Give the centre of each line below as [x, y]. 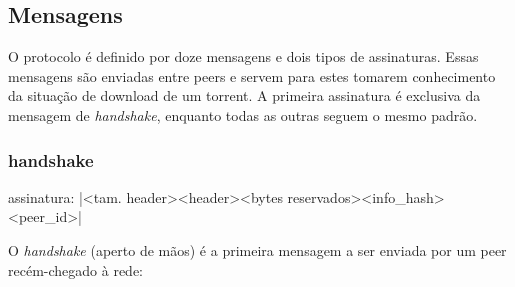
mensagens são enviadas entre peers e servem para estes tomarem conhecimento [252, 75]
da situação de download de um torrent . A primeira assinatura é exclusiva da [244, 95]
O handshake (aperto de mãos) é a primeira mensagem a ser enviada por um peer [257, 249]
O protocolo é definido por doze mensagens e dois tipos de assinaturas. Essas [243, 56]
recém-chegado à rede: [75, 269]
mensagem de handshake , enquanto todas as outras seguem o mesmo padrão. [243, 114]
